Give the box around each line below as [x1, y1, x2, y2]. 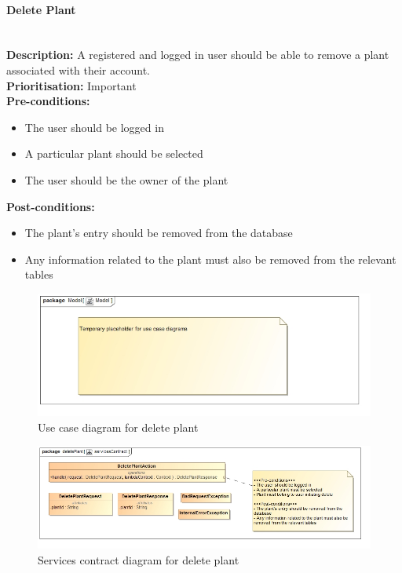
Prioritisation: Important [6, 77, 137, 93]
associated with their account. [6, 61, 150, 78]
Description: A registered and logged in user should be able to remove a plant [6, 46, 389, 63]
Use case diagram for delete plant [38, 418, 199, 435]
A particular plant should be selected [24, 145, 203, 162]
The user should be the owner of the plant [24, 171, 228, 188]
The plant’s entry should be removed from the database [24, 224, 293, 241]
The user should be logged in [24, 119, 164, 135]
